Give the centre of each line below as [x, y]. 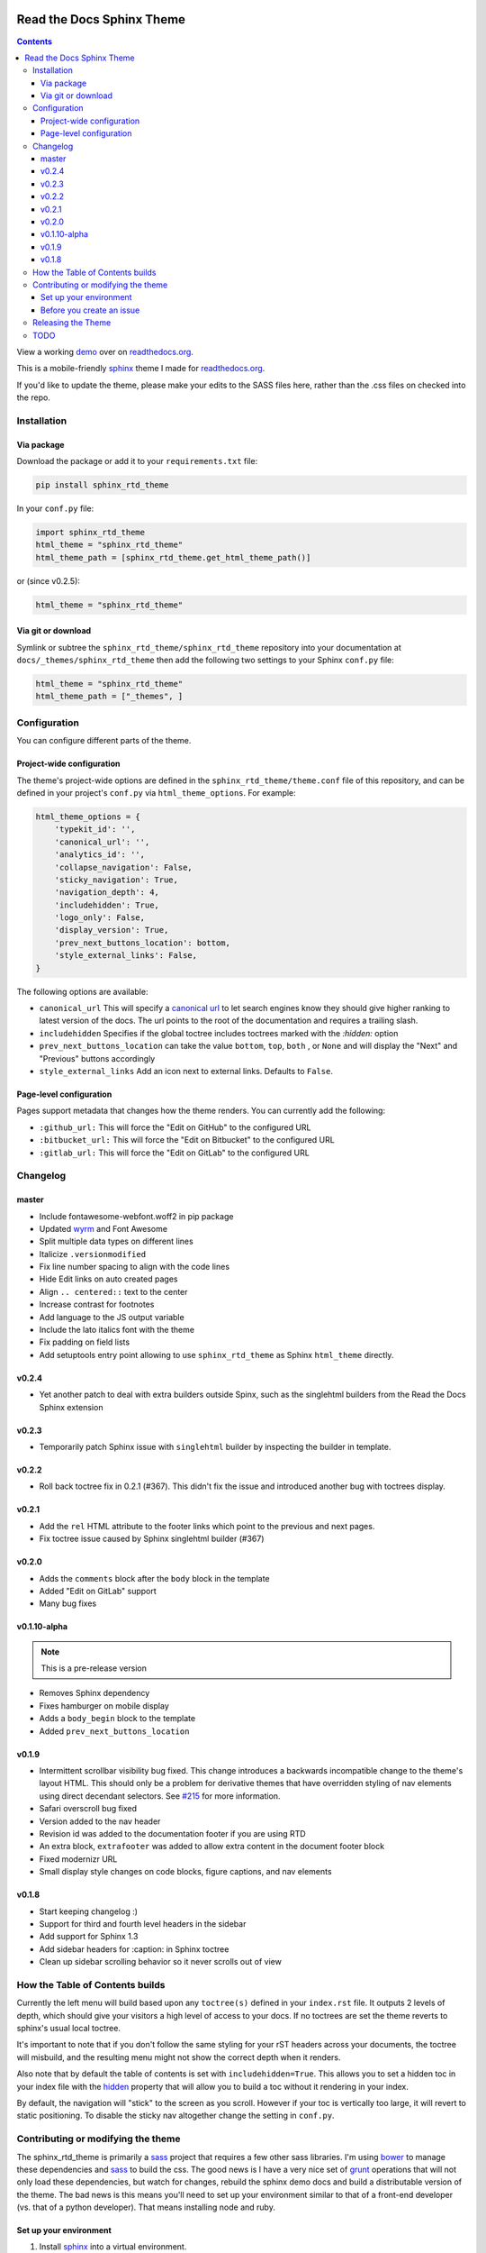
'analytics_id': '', [100, 855]
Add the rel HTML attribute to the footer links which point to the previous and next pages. [207, 1526]
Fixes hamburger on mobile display [104, 1706]
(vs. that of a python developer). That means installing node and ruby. [146, 2207]
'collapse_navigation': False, [123, 867]
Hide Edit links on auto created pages [108, 1279]
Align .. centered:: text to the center [113, 1291]
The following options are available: [82, 991]
